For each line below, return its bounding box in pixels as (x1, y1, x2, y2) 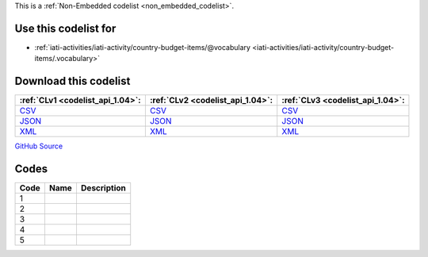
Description (80, 182, 126, 194)
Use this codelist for (14, 21, 117, 35)
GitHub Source (14, 141, 63, 151)
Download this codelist (14, 75, 131, 88)
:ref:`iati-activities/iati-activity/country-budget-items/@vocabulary (34, 42, 251, 52)
